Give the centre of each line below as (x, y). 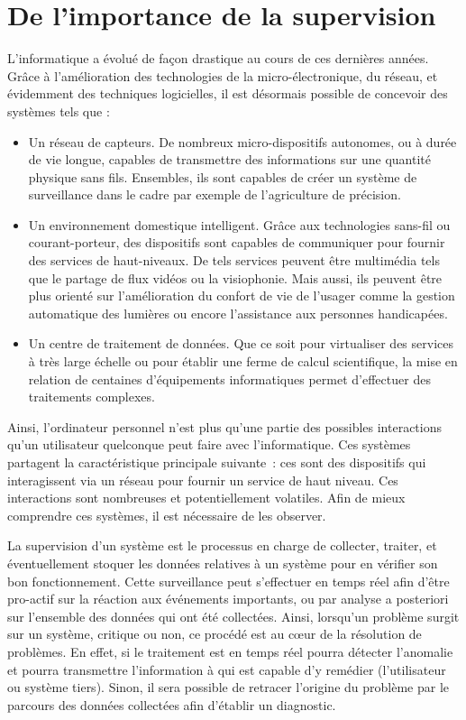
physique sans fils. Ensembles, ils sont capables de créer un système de (223, 176)
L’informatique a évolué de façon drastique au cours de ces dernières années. (218, 58)
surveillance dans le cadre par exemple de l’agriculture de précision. (215, 194)
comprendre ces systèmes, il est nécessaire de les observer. (167, 515)
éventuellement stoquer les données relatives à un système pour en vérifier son (223, 563)
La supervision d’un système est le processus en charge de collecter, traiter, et (222, 545)
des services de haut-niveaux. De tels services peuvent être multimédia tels (234, 260)
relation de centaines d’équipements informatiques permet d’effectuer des (229, 378)
